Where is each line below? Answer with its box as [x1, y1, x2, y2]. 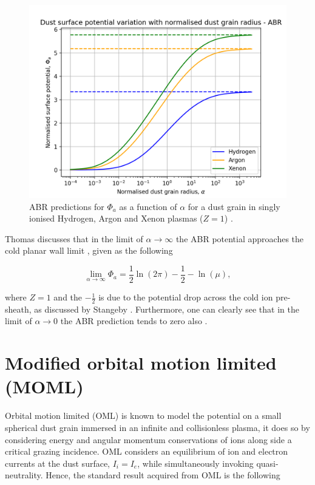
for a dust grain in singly [188, 200, 280, 212]
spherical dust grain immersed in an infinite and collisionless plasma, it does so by [5, 421, 310, 433]
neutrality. [5, 469, 43, 481]
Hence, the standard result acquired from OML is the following [46, 469, 280, 481]
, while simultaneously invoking [137, 456, 254, 469]
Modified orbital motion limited [5, 350, 277, 375]
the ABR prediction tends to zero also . [60, 314, 208, 327]
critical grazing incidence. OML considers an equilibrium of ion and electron [5, 445, 288, 458]
